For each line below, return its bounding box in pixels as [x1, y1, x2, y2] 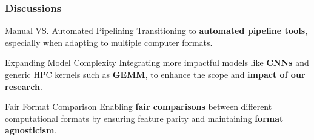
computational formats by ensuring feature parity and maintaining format [5, 112, 284, 124]
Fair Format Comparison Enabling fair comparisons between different [5, 100, 272, 113]
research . [5, 80, 42, 92]
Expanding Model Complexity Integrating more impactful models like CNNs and [5, 56, 309, 69]
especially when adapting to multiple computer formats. [5, 36, 213, 48]
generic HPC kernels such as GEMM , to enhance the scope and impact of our [5, 68, 306, 80]
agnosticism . [5, 124, 57, 136]
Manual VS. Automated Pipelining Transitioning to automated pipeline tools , [5, 24, 308, 37]
